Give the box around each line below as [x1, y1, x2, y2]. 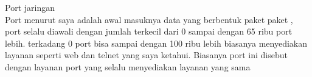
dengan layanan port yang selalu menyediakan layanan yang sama [5, 60, 251, 73]
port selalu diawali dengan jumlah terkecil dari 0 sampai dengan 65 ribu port [5, 25, 293, 38]
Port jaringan [5, 1, 55, 13]
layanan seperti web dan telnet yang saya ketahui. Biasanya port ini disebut [5, 49, 288, 61]
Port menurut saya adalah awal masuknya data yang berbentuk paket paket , [5, 13, 293, 25]
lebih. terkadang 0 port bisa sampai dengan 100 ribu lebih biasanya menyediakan [5, 36, 308, 49]
